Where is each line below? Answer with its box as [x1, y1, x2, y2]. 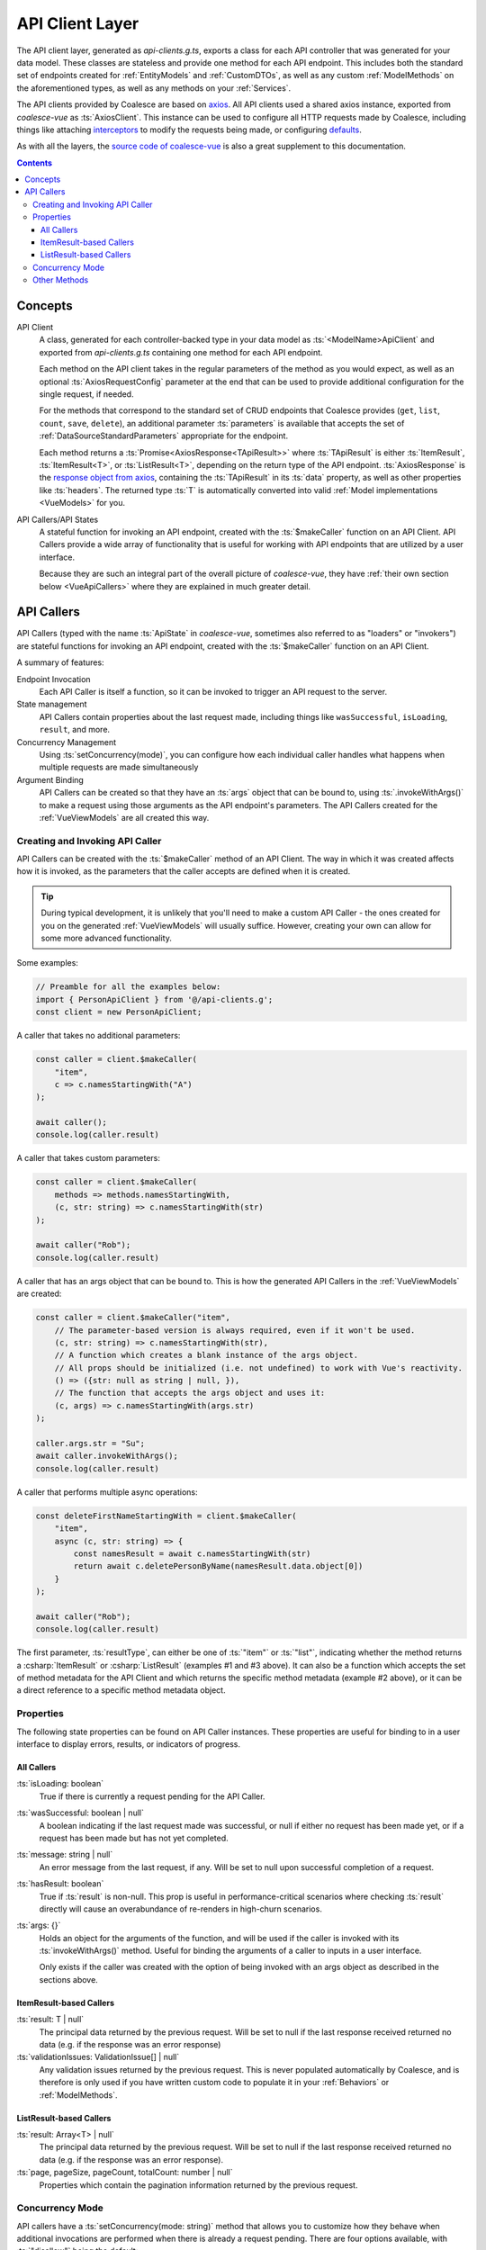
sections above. [39, 1974, 98, 1984]
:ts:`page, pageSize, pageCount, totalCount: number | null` [16, 2167, 233, 2178]
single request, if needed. [39, 389, 134, 400]
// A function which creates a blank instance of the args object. [54, 1350, 359, 1361]
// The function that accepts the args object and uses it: [54, 1388, 326, 1399]
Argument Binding [16, 774, 85, 785]
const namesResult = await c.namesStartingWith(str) [73, 1548, 311, 1559]
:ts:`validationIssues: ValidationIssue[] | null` [16, 2052, 180, 2063]
